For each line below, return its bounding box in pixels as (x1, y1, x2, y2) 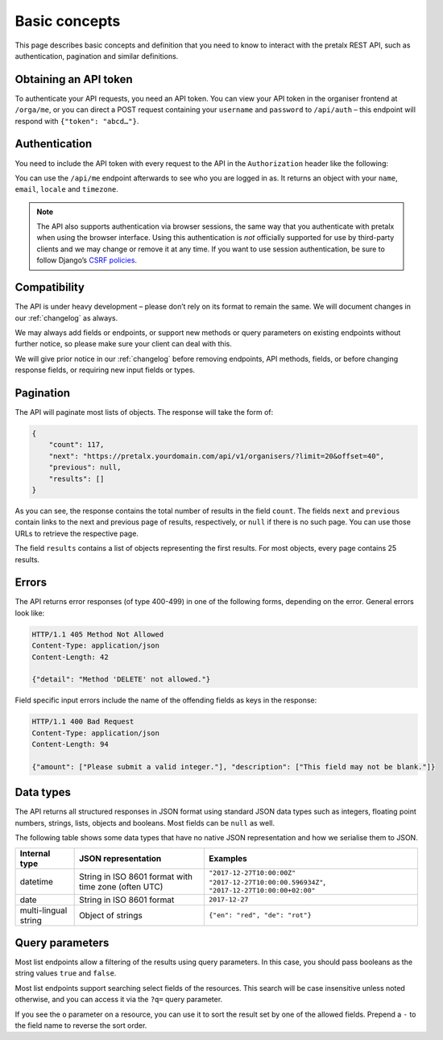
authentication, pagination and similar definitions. (14, 51, 179, 60)
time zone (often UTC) (79, 880, 164, 892)
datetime (19, 876, 54, 887)
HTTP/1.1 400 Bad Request (31, 717, 135, 727)
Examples (209, 852, 247, 864)
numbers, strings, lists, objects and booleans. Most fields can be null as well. (14, 818, 275, 827)
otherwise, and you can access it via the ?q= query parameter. (14, 995, 223, 1005)
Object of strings (79, 909, 143, 921)
